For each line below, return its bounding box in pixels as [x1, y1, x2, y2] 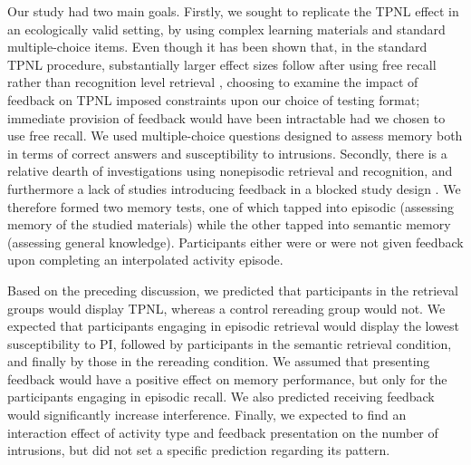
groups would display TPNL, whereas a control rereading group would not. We [7, 298, 446, 317]
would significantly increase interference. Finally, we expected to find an [7, 405, 407, 424]
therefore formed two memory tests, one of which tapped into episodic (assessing [7, 197, 454, 216]
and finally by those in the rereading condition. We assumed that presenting [7, 352, 430, 371]
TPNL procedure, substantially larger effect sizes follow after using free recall [7, 54, 437, 73]
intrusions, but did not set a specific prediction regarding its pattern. [7, 441, 390, 460]
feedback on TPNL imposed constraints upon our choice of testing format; [7, 90, 420, 109]
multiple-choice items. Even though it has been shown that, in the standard [7, 37, 428, 56]
